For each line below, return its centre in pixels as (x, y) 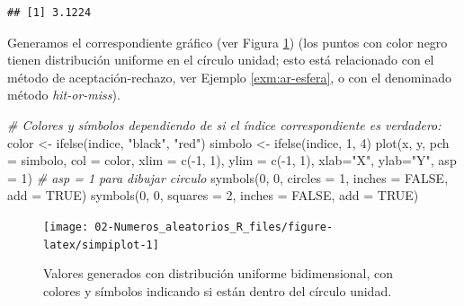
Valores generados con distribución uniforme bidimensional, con (219, 273)
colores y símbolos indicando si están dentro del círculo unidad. (218, 290)
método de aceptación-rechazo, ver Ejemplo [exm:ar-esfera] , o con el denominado (229, 77)
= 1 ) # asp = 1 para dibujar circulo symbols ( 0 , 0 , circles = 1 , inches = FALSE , (228, 177)
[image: (66, 227)
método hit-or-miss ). (64, 95)
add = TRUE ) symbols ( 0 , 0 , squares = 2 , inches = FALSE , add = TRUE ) (213, 195)
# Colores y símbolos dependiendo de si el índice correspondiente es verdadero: (224, 124)
